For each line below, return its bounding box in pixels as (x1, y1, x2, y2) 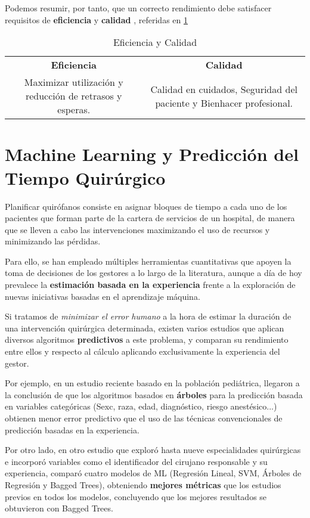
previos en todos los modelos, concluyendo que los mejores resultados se (5, 490, 267, 503)
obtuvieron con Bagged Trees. (5, 502, 113, 514)
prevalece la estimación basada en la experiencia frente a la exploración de (5, 278, 296, 291)
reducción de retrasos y (25, 89, 122, 103)
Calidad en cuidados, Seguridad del (150, 82, 297, 96)
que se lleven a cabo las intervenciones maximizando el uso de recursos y (5, 223, 270, 235)
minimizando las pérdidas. (5, 235, 101, 247)
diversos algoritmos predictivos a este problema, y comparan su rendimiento (5, 333, 289, 346)
